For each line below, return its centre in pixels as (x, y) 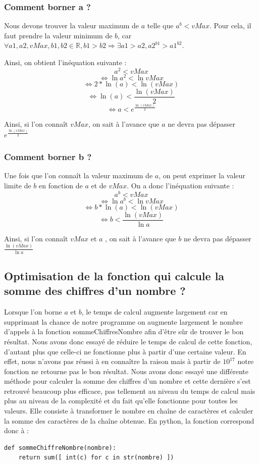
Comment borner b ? (48, 157)
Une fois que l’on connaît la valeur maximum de (79, 175)
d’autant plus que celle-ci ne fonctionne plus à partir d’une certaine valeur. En (125, 351)
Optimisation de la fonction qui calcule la (114, 275)
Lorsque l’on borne (33, 312)
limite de (18, 185)
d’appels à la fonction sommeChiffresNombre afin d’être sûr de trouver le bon (124, 331)
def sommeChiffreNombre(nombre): (60, 448)
